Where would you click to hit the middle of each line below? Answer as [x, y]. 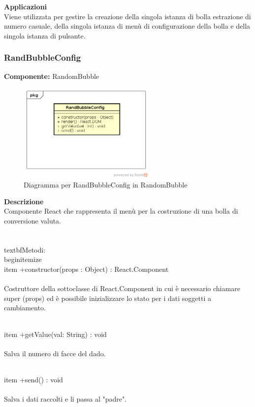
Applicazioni [26, 6]
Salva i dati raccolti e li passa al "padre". [65, 399]
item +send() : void [33, 379]
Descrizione [24, 201]
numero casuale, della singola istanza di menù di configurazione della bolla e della [127, 26]
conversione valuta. [33, 221]
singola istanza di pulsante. [45, 35]
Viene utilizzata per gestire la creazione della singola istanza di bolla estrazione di [127, 16]
